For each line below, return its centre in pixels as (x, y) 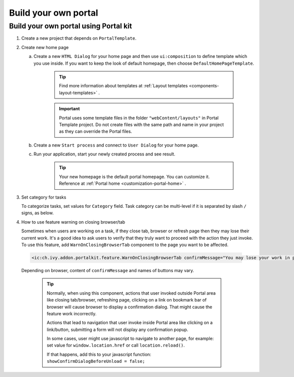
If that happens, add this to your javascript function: (99, 354)
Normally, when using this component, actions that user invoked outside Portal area (131, 293)
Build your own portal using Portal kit (71, 26)
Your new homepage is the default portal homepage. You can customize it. (135, 176)
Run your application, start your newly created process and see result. (105, 154)
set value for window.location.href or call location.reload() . (116, 345)
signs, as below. (37, 213)
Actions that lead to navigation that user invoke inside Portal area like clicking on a (130, 323)
